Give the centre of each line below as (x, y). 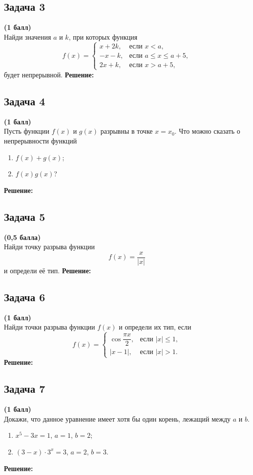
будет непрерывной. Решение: (49, 74)
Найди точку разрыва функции (49, 247)
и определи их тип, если (155, 327)
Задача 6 (25, 297)
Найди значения (28, 36)
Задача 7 (25, 389)
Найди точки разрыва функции (50, 327)
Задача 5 (25, 216)
